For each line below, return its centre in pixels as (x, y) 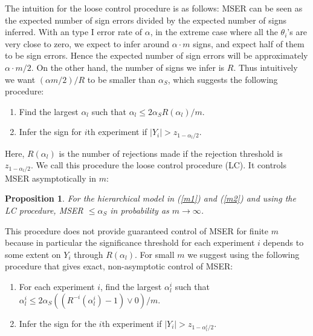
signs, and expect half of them (249, 43)
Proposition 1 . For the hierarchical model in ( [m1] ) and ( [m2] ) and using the (150, 198)
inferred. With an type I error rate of (73, 32)
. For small (155, 254)
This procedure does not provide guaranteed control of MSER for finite (137, 230)
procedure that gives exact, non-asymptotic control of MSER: (119, 266)
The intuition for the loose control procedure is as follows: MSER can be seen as (154, 8)
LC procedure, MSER (44, 210)
